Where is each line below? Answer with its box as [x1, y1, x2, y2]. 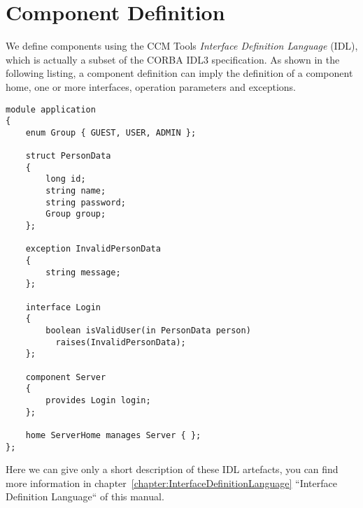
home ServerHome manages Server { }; [25, 430, 201, 440]
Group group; [45, 209, 106, 219]
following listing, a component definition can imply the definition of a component [6, 66, 353, 80]
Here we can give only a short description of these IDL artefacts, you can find [6, 462, 339, 477]
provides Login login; [45, 395, 151, 405]
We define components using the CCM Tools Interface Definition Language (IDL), [6, 38, 358, 53]
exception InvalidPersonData [25, 244, 161, 254]
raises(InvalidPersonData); [55, 337, 186, 347]
